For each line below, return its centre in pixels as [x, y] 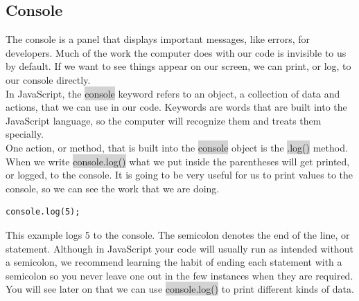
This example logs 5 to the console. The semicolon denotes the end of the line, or [178, 234]
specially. [25, 134]
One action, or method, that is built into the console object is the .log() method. [177, 147]
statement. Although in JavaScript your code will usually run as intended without [179, 248]
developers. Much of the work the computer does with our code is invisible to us [176, 52]
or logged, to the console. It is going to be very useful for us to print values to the [179, 175]
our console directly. [48, 79]
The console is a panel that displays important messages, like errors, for [158, 39]
